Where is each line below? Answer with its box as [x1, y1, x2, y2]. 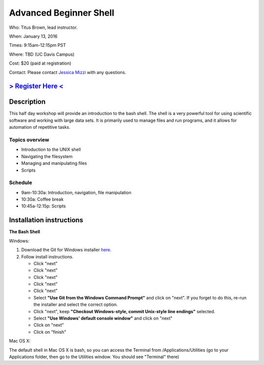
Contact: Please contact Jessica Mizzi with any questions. [9, 69, 127, 75]
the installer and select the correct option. [33, 301, 118, 308]
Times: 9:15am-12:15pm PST [9, 42, 66, 48]
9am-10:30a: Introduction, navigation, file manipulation [21, 189, 132, 195]
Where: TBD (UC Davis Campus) [9, 51, 75, 57]
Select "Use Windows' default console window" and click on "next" [33, 316, 173, 321]
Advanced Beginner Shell [9, 7, 114, 18]
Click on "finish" [33, 329, 66, 335]
